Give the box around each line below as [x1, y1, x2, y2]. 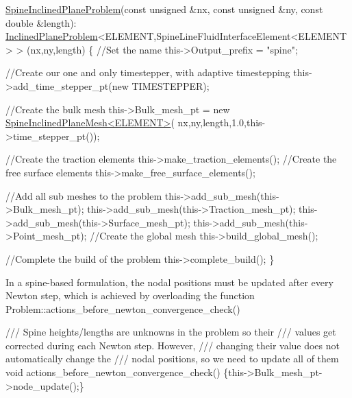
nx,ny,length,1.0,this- [177, 115, 266, 130]
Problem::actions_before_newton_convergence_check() [5, 301, 240, 316]
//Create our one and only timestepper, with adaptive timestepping [5, 65, 290, 80]
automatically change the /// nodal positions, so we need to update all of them [5, 351, 339, 366]
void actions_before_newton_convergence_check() [5, 365, 221, 379]
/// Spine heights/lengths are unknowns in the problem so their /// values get [5, 325, 336, 339]
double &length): [5, 15, 77, 30]
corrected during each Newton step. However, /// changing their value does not [5, 338, 340, 352]
